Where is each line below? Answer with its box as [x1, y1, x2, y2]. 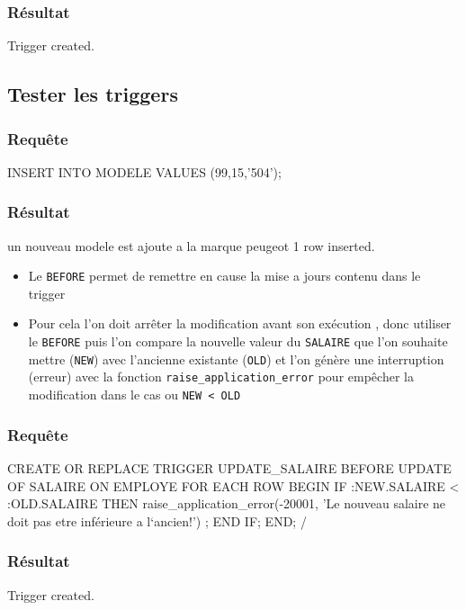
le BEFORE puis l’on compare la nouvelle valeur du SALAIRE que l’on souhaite [28, 332, 448, 351]
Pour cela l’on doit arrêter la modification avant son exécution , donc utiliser [28, 314, 452, 333]
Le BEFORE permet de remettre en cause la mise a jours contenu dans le [28, 266, 421, 285]
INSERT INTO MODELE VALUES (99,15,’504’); [7, 162, 282, 181]
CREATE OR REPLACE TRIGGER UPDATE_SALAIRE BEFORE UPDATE [7, 458, 452, 477]
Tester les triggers [7, 80, 178, 108]
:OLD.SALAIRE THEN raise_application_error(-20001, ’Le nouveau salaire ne [7, 494, 446, 513]
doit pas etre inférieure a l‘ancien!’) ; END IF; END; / [7, 511, 307, 530]
